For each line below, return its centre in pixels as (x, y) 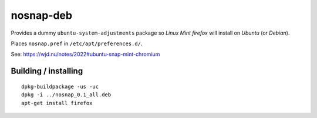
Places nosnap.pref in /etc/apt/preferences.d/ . (77, 43)
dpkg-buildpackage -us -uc (60, 86)
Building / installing (47, 71)
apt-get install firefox (57, 103)
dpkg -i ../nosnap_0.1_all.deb (66, 95)
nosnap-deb (42, 15)
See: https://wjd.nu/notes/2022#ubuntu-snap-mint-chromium (85, 54)
